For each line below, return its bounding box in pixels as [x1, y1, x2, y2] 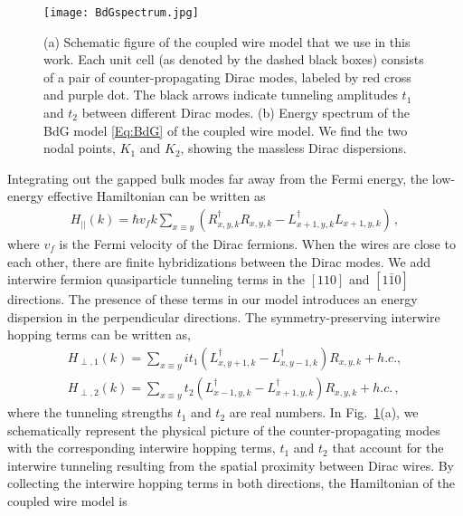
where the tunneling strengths [7, 403, 174, 422]
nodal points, [43, 139, 116, 158]
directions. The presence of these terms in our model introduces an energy [7, 290, 418, 309]
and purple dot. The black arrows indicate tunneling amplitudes [43, 85, 398, 104]
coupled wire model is [7, 492, 128, 511]
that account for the [332, 438, 444, 457]
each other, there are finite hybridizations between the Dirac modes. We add [7, 252, 430, 271]
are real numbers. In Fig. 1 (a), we [229, 403, 419, 422]
